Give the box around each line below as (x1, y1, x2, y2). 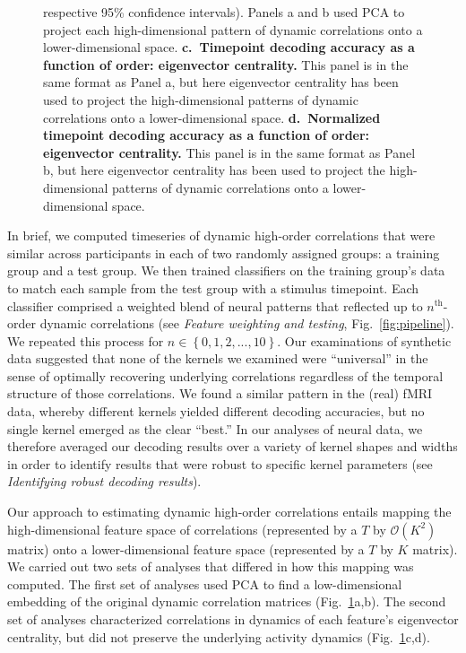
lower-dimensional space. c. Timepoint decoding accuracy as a (43, 38, 415, 57)
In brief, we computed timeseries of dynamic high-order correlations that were (7, 226, 436, 245)
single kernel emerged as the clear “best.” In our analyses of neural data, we (7, 419, 423, 438)
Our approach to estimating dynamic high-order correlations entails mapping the (7, 502, 452, 521)
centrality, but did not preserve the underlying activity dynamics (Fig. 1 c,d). (7, 627, 430, 646)
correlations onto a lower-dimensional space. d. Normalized (43, 108, 381, 126)
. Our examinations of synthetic (277, 331, 452, 350)
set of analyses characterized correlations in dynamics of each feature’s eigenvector (7, 610, 459, 628)
